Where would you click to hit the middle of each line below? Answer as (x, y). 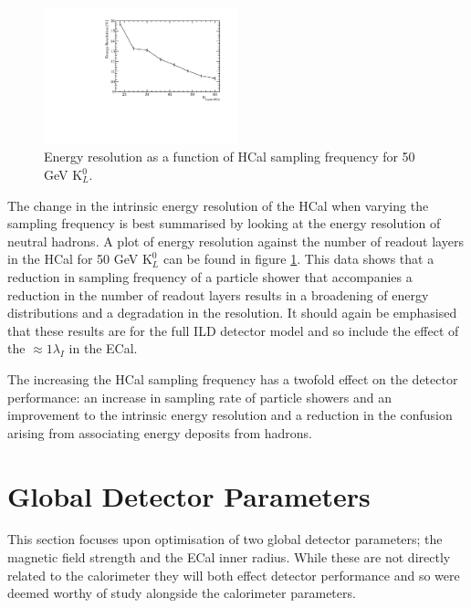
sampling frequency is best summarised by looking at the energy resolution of (224, 223)
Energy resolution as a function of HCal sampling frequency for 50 (230, 157)
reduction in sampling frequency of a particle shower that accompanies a (210, 276)
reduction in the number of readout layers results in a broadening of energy (218, 294)
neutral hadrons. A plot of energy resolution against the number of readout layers (235, 241)
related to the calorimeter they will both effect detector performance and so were (234, 575)
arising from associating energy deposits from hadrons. (160, 432)
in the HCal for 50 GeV (73, 259)
